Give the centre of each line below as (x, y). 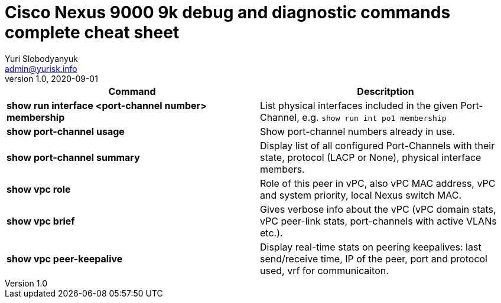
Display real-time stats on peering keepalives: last (371, 247)
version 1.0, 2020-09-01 (51, 78)
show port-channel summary (73, 157)
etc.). (271, 233)
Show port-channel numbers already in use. (357, 131)
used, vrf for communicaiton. (324, 270)
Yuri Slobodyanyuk (41, 58)
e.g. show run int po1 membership (374, 117)
